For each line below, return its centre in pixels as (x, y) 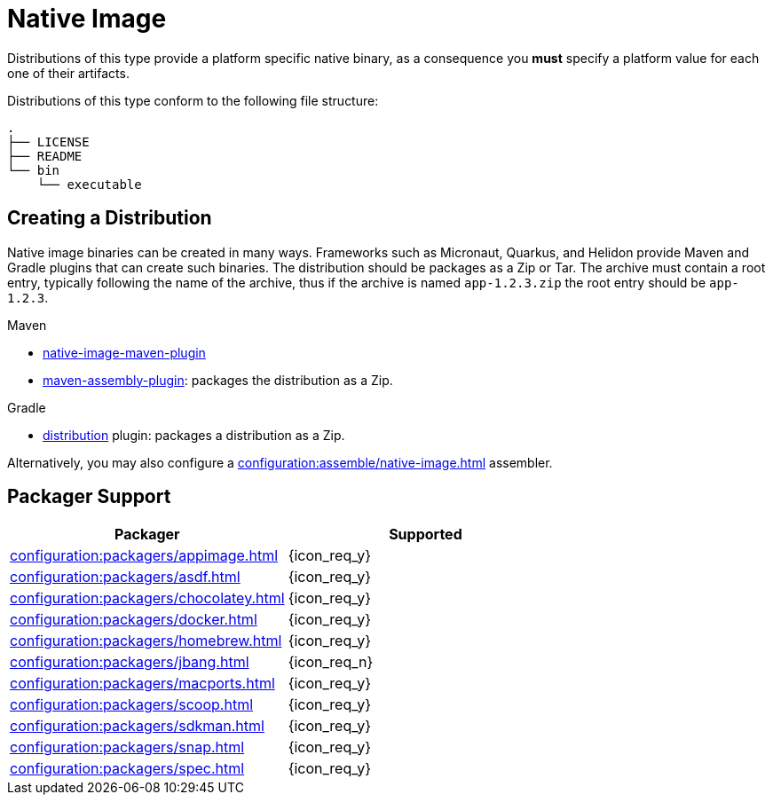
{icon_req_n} (331, 662)
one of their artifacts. (68, 73)
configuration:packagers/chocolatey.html (147, 598)
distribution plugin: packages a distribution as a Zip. (194, 435)
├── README (45, 156)
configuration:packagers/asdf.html (125, 577)
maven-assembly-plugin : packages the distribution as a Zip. (218, 380)
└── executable (89, 184)
